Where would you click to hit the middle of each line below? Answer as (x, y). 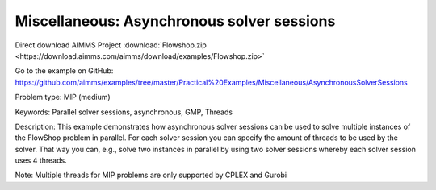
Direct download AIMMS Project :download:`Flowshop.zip (111, 45)
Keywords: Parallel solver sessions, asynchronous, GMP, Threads (124, 112)
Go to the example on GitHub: (64, 71)
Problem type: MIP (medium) (63, 97)
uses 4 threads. (41, 160)
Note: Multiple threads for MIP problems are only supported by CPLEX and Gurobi (151, 175)
